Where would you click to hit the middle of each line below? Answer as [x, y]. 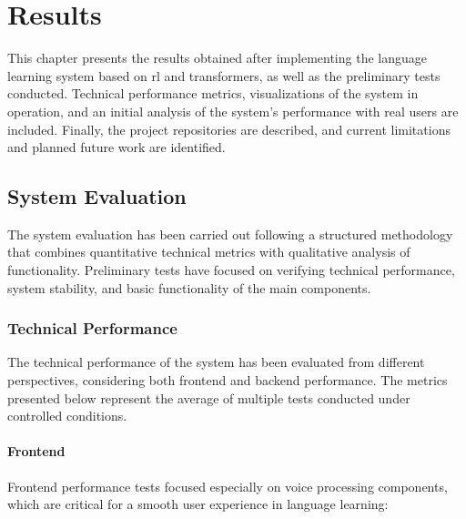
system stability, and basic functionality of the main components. [189, 287]
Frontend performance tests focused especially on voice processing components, [228, 486]
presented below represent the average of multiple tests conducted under [209, 397]
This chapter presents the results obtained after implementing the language [217, 58]
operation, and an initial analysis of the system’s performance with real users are [233, 111]
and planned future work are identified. [116, 147]
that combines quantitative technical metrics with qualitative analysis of [209, 252]
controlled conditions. [67, 416]
